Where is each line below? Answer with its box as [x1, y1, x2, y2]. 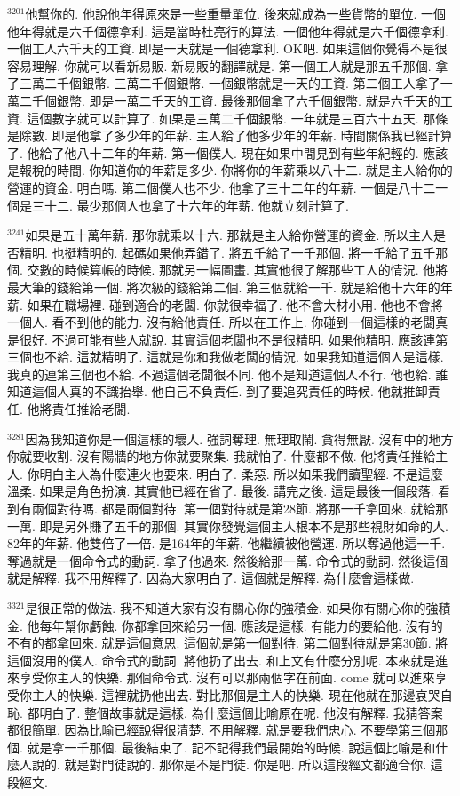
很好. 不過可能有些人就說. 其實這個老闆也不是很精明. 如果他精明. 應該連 [19, 330, 436, 348]
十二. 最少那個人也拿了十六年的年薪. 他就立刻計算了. [44, 195, 349, 214]
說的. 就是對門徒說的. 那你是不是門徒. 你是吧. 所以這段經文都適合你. [31, 755, 427, 774]
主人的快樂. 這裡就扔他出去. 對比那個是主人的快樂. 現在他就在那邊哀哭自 [31, 685, 453, 704]
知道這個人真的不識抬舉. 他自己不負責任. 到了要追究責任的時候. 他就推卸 [7, 382, 428, 401]
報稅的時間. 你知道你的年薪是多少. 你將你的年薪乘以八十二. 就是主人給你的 [19, 161, 453, 179]
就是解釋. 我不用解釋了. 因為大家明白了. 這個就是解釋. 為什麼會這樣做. [7, 569, 415, 587]
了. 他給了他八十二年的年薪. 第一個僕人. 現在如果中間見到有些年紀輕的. [7, 143, 419, 162]
